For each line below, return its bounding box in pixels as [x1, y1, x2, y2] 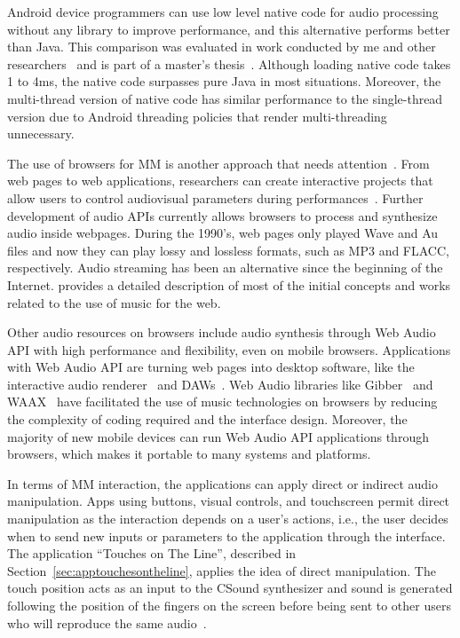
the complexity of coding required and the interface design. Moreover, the [7, 410, 408, 429]
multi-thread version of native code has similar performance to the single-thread [7, 89, 443, 107]
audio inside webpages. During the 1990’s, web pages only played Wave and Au [7, 224, 439, 242]
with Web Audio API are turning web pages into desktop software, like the [7, 358, 415, 376]
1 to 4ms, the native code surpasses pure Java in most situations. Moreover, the [7, 72, 441, 91]
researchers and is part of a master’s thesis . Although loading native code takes [7, 54, 451, 73]
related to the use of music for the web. [7, 293, 221, 311]
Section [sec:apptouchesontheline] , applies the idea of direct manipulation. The [7, 561, 436, 579]
